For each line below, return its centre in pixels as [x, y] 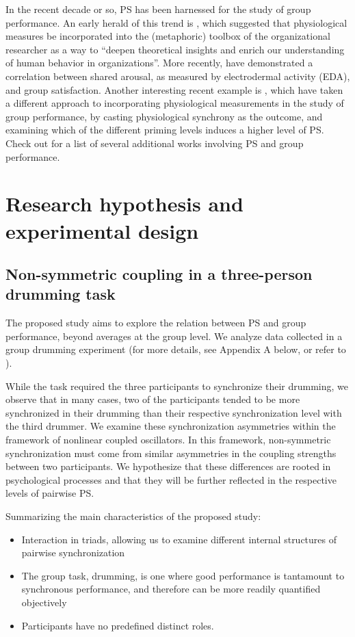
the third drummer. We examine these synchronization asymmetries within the [171, 426]
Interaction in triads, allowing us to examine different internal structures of [179, 539]
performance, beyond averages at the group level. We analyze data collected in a [174, 336]
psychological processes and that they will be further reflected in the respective [171, 479]
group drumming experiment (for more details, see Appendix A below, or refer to [176, 349]
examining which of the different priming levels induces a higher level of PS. [165, 130]
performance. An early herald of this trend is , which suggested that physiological [176, 22]
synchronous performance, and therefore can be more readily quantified [171, 589]
